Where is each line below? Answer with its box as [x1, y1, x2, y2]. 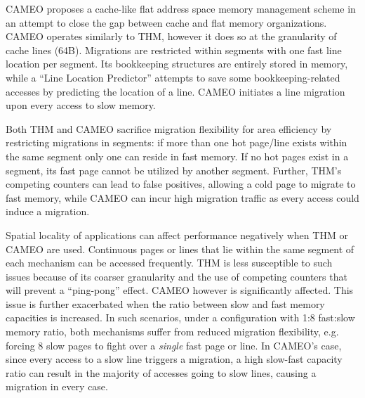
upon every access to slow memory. [6, 98, 156, 113]
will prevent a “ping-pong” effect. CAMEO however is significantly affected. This [6, 283, 354, 297]
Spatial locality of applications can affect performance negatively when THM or [6, 227, 348, 242]
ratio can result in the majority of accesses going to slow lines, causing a [6, 365, 317, 380]
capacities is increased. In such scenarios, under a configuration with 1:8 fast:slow [6, 310, 355, 325]
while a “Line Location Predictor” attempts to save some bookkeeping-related [6, 70, 340, 84]
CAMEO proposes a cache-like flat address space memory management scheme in [6, 1, 356, 15]
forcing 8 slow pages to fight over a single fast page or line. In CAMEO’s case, [6, 338, 342, 352]
